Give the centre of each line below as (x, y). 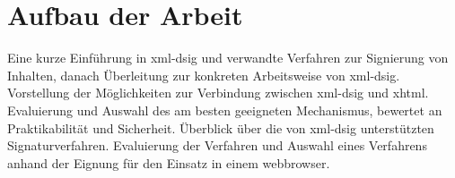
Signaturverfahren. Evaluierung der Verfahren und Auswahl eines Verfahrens (217, 145)
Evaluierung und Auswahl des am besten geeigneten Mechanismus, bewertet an (225, 110)
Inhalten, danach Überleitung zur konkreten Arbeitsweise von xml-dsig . (204, 75)
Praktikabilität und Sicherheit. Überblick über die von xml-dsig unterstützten (221, 127)
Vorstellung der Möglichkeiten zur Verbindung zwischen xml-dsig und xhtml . (218, 93)
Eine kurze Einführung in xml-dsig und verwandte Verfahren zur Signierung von (228, 58)
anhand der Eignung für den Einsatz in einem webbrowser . (169, 162)
